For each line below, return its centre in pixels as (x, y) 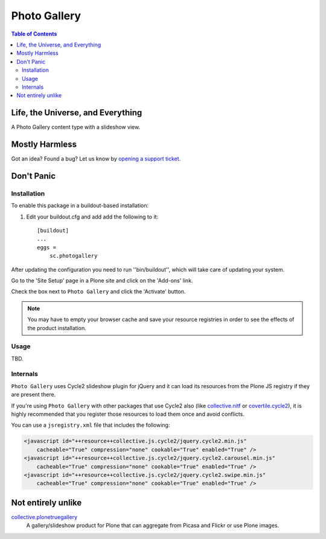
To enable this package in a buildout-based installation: (80, 206)
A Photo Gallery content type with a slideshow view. (76, 127)
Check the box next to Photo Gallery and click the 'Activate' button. (98, 292)
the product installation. (57, 328)
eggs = (47, 247)
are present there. (34, 395)
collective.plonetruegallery (44, 517)
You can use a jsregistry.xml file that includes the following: (91, 425)
